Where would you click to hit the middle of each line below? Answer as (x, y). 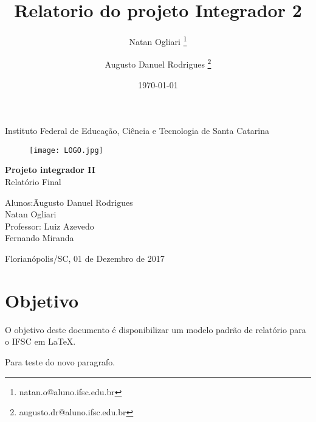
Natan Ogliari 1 (158, 40)
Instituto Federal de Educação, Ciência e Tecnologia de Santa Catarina (137, 131)
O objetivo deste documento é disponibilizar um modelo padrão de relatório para (156, 329)
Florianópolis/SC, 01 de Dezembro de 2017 (85, 258)
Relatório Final (33, 182)
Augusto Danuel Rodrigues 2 (158, 63)
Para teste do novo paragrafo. (60, 361)
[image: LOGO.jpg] (66, 150)
